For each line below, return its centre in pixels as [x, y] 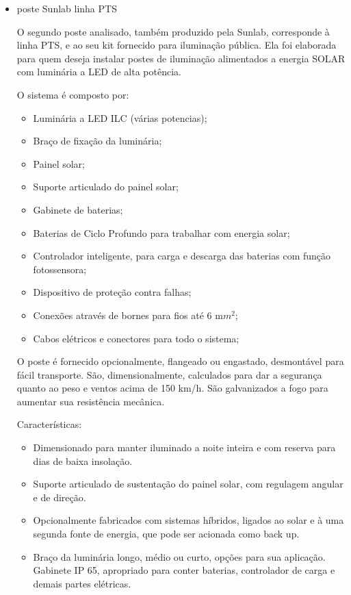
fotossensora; [60, 269]
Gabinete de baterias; [78, 209]
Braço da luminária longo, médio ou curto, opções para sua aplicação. [179, 556]
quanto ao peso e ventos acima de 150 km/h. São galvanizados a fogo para [172, 388]
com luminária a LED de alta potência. [99, 72]
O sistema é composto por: [73, 94]
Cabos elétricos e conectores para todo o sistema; [136, 338]
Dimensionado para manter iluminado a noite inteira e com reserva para [184, 447]
